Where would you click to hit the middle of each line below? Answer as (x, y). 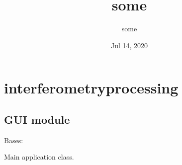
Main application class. (39, 157)
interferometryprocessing (91, 88)
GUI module (37, 119)
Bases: (14, 140)
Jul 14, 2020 (129, 45)
